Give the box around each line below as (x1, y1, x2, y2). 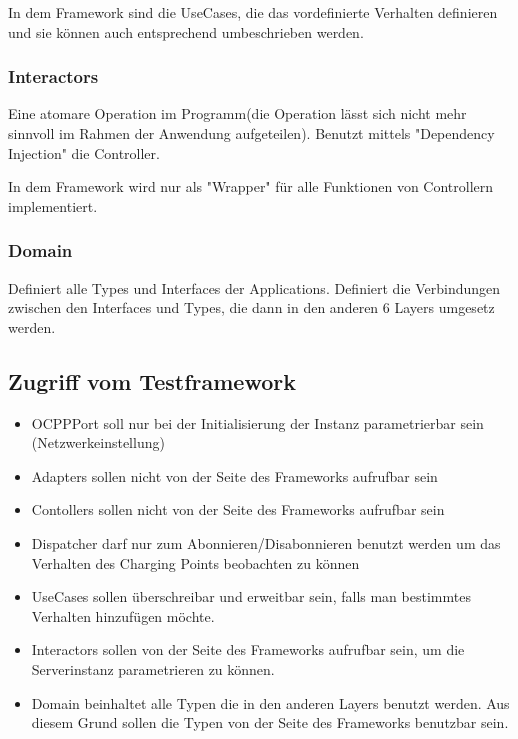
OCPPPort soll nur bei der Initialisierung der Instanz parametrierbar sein (31, 412, 484, 433)
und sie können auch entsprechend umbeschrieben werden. (8, 21, 364, 42)
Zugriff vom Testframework (8, 365, 296, 396)
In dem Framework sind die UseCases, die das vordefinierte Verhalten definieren (8, 2, 498, 22)
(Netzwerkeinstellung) (31, 432, 165, 453)
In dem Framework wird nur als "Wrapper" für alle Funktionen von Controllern (8, 176, 494, 197)
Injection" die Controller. (8, 142, 160, 163)
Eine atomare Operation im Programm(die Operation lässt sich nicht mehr (8, 103, 467, 124)
